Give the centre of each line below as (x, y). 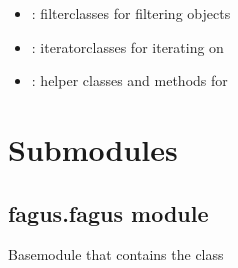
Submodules (93, 148)
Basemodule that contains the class (116, 254)
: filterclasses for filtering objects (131, 13)
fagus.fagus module (108, 212)
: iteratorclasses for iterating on (127, 46)
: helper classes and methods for (129, 80)
